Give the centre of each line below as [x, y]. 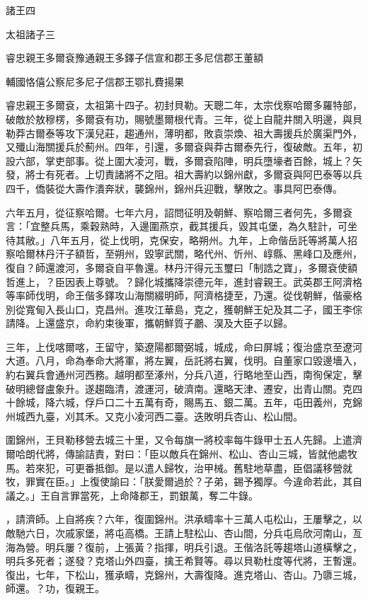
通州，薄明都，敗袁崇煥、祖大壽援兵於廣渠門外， [248, 133]
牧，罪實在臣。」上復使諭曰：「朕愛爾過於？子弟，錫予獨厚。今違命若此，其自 [184, 481]
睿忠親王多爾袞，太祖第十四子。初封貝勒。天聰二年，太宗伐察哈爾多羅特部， [184, 105]
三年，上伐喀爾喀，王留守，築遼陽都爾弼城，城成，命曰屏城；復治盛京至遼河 [184, 346]
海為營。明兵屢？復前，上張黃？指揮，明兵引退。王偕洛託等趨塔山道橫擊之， [184, 547]
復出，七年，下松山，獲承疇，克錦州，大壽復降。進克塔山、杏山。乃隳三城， [184, 574]
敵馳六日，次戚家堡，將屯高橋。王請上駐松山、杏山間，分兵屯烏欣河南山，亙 [184, 533]
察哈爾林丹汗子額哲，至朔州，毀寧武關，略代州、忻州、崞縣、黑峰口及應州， [184, 254]
